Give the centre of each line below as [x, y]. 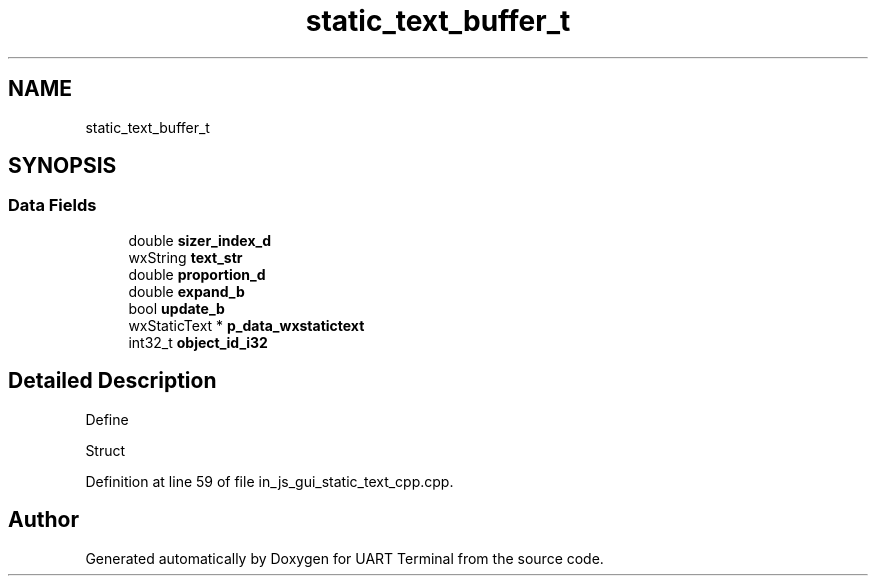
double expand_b [186, 291]
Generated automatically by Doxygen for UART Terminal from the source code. [344, 558]
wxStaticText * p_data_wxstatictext [246, 325]
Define [107, 419]
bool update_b [176, 308]
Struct [105, 450]
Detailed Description [112, 381]
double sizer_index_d [200, 240]
